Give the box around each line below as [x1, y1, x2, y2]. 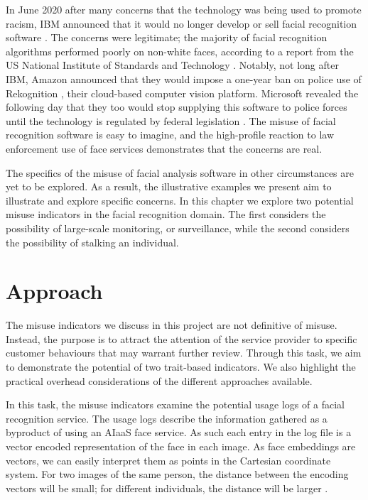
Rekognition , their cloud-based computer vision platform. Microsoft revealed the [6, 85, 359, 100]
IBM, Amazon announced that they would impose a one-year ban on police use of [6, 71, 362, 86]
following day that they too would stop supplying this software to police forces [6, 99, 347, 114]
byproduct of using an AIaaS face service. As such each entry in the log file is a [6, 425, 352, 440]
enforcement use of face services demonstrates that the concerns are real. [6, 141, 323, 156]
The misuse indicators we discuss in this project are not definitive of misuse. [6, 317, 337, 332]
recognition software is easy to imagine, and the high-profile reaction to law [6, 127, 334, 142]
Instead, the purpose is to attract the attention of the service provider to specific [6, 331, 357, 346]
